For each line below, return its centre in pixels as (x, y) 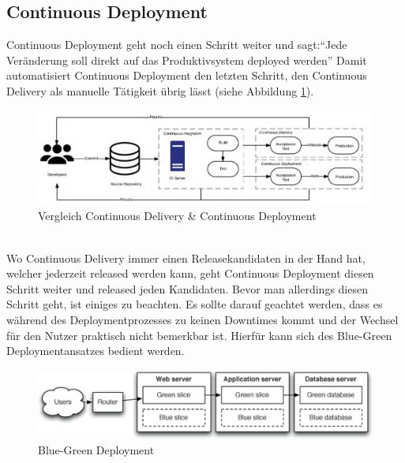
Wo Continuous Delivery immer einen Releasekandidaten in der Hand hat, (186, 258)
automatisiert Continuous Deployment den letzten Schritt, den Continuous (187, 75)
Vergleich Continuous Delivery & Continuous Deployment (177, 216)
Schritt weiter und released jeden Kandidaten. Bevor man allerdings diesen (187, 288)
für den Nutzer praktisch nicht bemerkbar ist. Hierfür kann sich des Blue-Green (199, 335)
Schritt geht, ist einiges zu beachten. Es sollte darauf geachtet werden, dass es (195, 304)
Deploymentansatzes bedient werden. (96, 351)
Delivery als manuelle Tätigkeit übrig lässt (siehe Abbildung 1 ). (160, 90)
